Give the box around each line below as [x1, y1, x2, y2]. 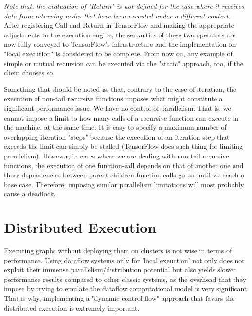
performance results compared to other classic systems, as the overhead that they [4, 274, 247, 284]
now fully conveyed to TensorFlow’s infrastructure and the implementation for [4, 39, 237, 49]
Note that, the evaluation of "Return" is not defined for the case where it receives [4, 1, 244, 11]
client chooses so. [4, 68, 55, 78]
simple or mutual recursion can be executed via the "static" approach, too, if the [4, 58, 243, 68]
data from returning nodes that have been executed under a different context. [4, 10, 231, 20]
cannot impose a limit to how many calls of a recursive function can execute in [4, 112, 239, 123]
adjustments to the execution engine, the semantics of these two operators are [4, 29, 236, 39]
